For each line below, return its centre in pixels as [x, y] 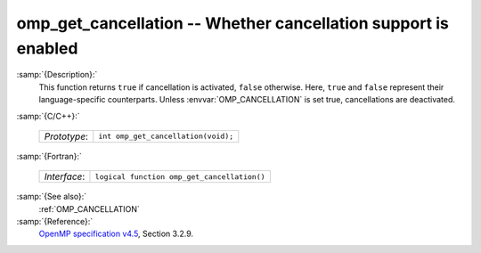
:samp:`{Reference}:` [55, 222]
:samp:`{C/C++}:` [48, 116]
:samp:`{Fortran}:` [49, 156]
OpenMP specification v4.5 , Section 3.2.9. [116, 234]
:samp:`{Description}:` [57, 75]
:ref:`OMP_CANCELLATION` [89, 208]
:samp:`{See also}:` [52, 197]
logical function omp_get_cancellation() [180, 177]
